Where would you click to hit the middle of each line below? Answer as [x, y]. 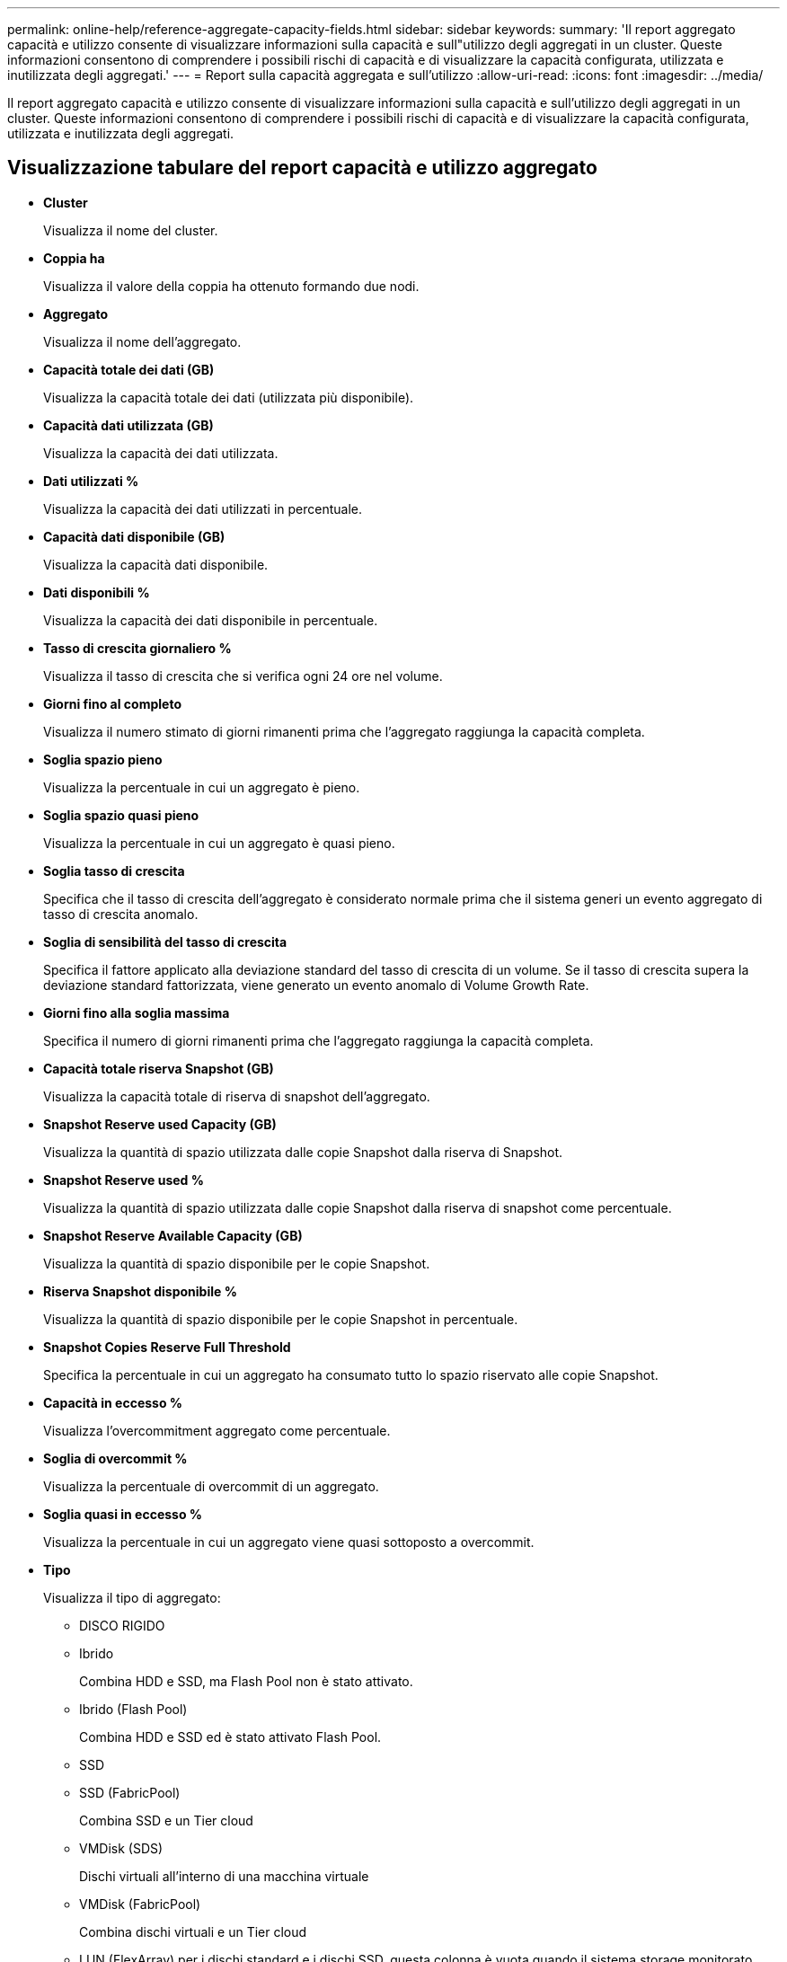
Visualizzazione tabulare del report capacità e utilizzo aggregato [302, 168]
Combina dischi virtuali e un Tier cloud [193, 1931]
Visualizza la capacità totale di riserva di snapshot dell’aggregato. [237, 1096]
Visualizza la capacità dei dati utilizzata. [161, 453]
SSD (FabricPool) [130, 1792]
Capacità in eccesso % [113, 1402]
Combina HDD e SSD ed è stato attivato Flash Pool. [230, 1737]
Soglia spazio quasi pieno [121, 815]
